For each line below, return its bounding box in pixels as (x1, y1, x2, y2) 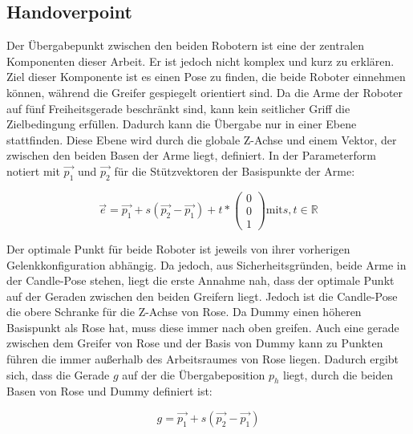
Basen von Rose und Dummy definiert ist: (6, 383, 213, 400)
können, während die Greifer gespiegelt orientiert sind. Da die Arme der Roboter (6, 83, 403, 100)
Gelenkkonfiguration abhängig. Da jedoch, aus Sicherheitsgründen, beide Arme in (6, 256, 407, 273)
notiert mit (6, 162, 60, 179)
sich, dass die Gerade (6, 366, 110, 383)
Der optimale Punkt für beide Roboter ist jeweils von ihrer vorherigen (6, 240, 350, 257)
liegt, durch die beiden (283, 366, 394, 383)
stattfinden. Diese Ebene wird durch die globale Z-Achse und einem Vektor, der (6, 131, 397, 148)
